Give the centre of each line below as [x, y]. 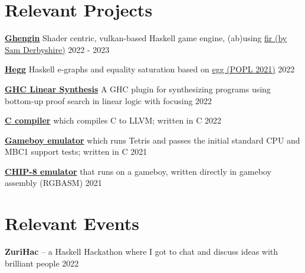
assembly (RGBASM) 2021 [53, 183]
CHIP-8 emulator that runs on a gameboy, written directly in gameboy [138, 171]
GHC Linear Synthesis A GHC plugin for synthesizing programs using [138, 89]
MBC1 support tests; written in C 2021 [76, 152]
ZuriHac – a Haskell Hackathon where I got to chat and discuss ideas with [142, 252]
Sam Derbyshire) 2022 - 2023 [57, 49]
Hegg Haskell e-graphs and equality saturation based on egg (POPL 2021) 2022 [150, 69]
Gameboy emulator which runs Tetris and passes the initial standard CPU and [152, 140]
